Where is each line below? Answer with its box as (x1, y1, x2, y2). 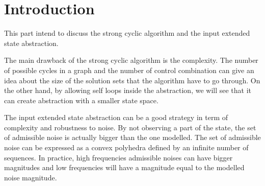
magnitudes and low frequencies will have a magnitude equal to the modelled (4, 162, 245, 173)
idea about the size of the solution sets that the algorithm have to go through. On (4, 75, 260, 85)
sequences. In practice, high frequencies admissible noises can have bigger (4, 152, 233, 162)
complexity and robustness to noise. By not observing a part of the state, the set (4, 122, 256, 132)
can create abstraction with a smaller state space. (4, 95, 158, 105)
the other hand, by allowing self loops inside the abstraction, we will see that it (4, 85, 252, 96)
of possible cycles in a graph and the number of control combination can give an (4, 64, 254, 75)
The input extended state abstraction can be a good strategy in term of (4, 112, 228, 123)
